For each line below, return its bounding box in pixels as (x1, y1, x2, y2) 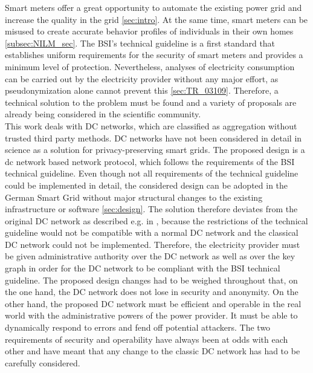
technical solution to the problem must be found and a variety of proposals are (5, 96, 297, 108)
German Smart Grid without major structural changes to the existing (5, 190, 263, 203)
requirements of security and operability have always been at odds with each (5, 332, 288, 345)
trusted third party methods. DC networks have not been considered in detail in (5, 131, 302, 144)
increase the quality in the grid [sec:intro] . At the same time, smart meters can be (5, 13, 308, 25)
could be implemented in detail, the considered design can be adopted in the (5, 178, 288, 191)
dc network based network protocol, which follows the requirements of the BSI (5, 155, 295, 167)
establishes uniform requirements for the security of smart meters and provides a (5, 48, 303, 61)
